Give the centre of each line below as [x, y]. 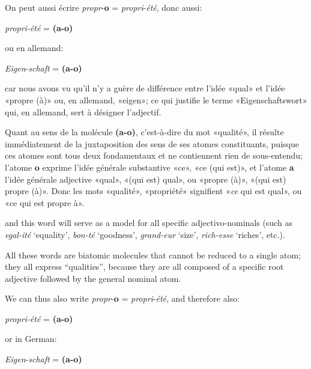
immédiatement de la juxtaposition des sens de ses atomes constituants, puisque [152, 143]
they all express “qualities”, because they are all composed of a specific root [144, 267]
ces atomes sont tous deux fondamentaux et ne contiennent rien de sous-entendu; [154, 155]
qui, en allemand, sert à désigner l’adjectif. [83, 111]
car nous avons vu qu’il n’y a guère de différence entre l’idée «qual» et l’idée [145, 88]
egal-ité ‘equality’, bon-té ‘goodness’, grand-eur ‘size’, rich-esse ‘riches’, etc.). [145, 234]
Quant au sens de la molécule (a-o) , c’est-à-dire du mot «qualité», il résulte [144, 132]
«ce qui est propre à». [45, 202]
